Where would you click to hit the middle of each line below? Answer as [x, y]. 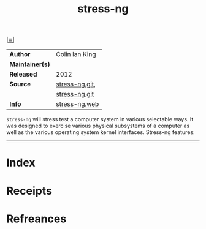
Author [20, 54]
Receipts [29, 191]
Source [20, 84]
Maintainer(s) [30, 64]
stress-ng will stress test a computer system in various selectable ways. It [100, 119]
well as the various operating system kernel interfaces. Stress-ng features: [101, 132]
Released [23, 74]
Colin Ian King [76, 54]
